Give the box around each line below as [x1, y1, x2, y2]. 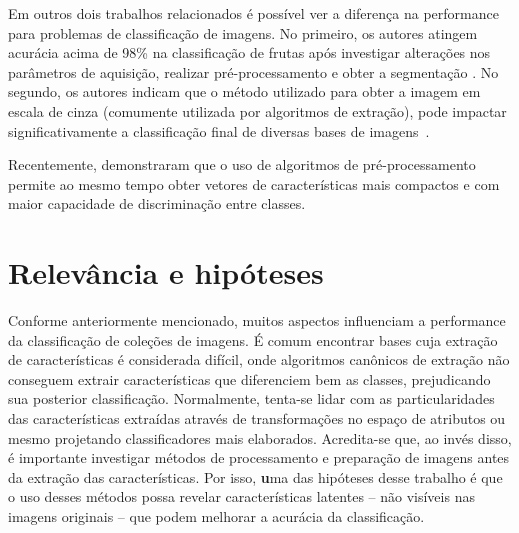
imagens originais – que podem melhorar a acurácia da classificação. [8, 506, 425, 526]
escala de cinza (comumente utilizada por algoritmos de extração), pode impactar [8, 100, 507, 121]
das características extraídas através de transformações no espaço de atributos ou [8, 408, 506, 429]
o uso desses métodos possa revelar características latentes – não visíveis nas [8, 486, 475, 507]
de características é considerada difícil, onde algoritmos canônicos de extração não [8, 349, 510, 370]
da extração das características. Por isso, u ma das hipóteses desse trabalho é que [8, 466, 503, 487]
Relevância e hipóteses [8, 252, 324, 293]
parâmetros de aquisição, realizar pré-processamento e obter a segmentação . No [8, 61, 499, 82]
